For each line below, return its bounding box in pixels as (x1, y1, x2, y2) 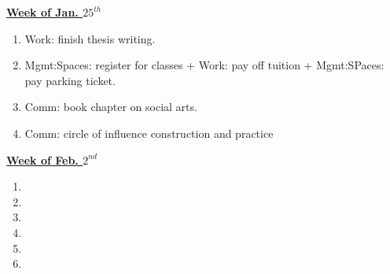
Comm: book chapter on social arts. (24, 98, 197, 115)
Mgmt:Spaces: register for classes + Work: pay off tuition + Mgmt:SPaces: (24, 57, 384, 73)
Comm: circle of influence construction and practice (24, 124, 274, 141)
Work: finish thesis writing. (24, 30, 156, 46)
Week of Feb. (6, 151, 79, 168)
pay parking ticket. (24, 72, 116, 88)
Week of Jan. (6, 4, 79, 20)
